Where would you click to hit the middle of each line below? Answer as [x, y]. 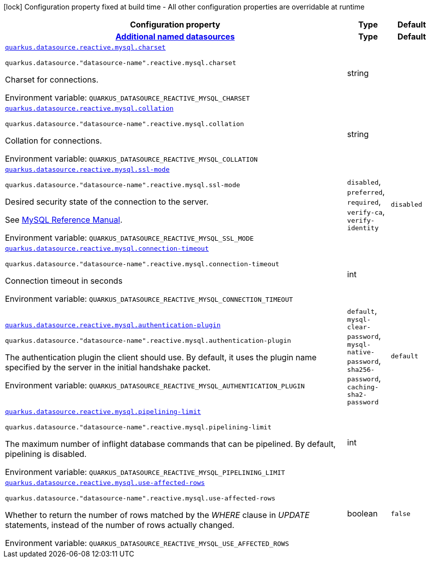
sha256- [361, 370]
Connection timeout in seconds [64, 281]
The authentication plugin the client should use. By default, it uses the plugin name [161, 357]
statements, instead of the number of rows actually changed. [120, 525]
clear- [359, 327]
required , [364, 202]
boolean [362, 513]
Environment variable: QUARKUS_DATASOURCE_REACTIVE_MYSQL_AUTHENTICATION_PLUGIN [155, 385]
